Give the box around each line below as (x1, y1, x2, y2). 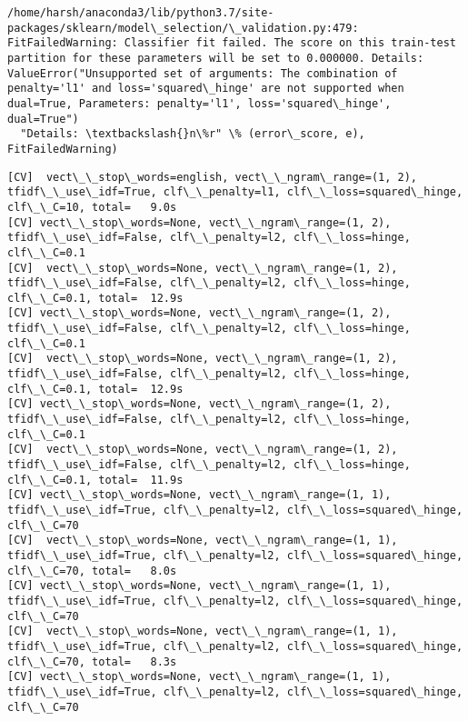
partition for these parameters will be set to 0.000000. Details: (7, 51, 424, 65)
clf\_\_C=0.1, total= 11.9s (7, 473, 184, 486)
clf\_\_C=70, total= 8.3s (7, 655, 177, 668)
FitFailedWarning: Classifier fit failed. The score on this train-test (7, 36, 456, 50)
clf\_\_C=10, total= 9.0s (7, 200, 177, 214)
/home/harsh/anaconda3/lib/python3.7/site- (7, 6, 274, 19)
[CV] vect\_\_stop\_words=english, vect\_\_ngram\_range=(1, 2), (7, 170, 418, 184)
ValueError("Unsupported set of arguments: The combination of (7, 66, 398, 80)
